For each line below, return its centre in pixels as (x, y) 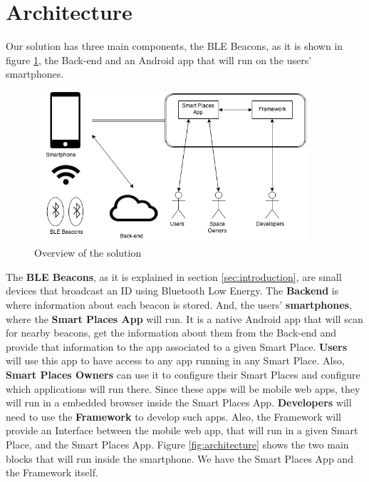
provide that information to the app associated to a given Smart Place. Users (177, 346)
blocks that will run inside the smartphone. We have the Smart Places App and (180, 458)
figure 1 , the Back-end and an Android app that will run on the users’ (159, 60)
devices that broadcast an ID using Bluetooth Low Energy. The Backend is (172, 291)
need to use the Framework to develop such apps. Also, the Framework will (173, 416)
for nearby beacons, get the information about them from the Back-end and (171, 333)
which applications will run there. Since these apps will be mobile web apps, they (183, 388)
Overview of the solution (88, 253)
